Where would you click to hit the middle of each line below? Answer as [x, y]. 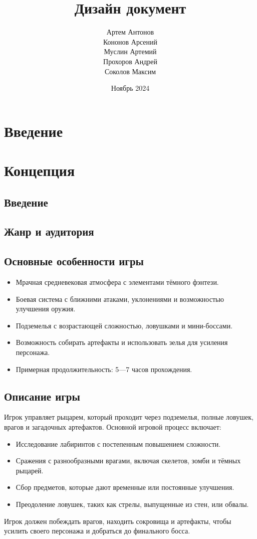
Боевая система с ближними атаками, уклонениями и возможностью [120, 299]
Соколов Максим [130, 71]
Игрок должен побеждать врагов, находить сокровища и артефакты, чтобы [118, 521]
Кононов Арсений [130, 41]
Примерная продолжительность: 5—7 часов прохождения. [104, 369]
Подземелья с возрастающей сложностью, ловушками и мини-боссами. [124, 325]
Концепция [40, 170]
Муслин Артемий [130, 51]
